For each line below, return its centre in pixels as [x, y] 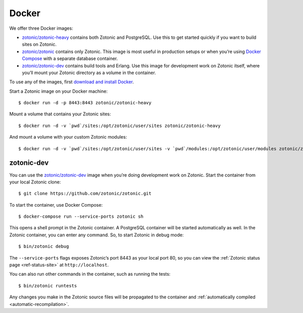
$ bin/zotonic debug [44, 246]
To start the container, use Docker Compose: [56, 205]
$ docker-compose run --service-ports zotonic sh [81, 216]
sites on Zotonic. [39, 44]
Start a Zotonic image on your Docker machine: [59, 91]
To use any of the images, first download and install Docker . [71, 82]
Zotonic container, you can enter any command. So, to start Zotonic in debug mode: [96, 235]
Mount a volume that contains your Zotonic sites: [60, 114]
